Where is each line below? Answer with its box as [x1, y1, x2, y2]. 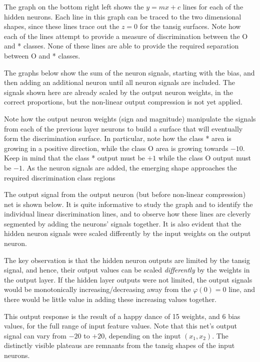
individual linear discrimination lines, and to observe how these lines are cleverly [4, 208, 251, 219]
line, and [228, 284, 255, 294]
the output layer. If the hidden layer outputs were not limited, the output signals [4, 274, 252, 284]
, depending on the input [104, 330, 181, 340]
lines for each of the [182, 1, 243, 11]
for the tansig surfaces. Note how [139, 21, 241, 31]
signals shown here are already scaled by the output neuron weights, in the [4, 86, 233, 97]
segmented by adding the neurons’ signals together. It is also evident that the [4, 218, 241, 228]
